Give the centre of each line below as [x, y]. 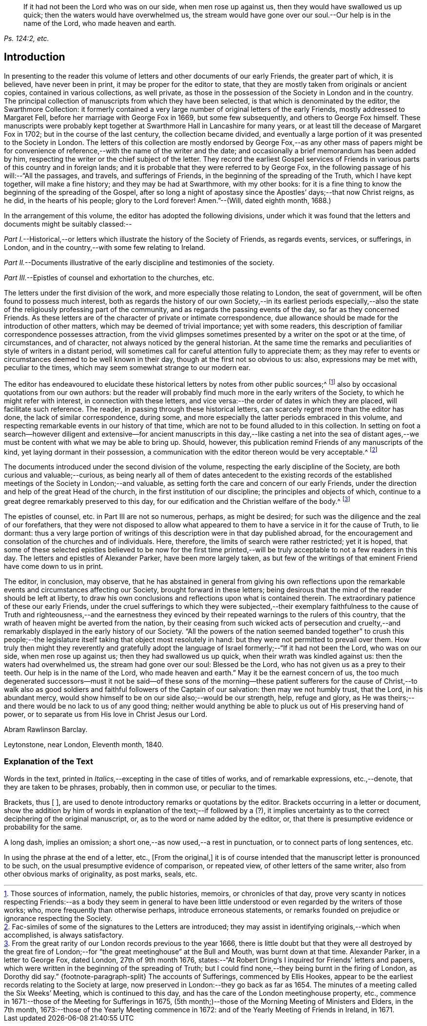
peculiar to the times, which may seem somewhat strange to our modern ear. [127, 367]
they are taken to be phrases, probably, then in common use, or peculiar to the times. [141, 787]
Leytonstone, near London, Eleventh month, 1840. [84, 744]
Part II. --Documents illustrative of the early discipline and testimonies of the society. [139, 262]
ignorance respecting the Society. [58, 918]
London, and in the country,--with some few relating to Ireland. [105, 247]
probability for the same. [43, 827]
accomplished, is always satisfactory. [64, 935]
